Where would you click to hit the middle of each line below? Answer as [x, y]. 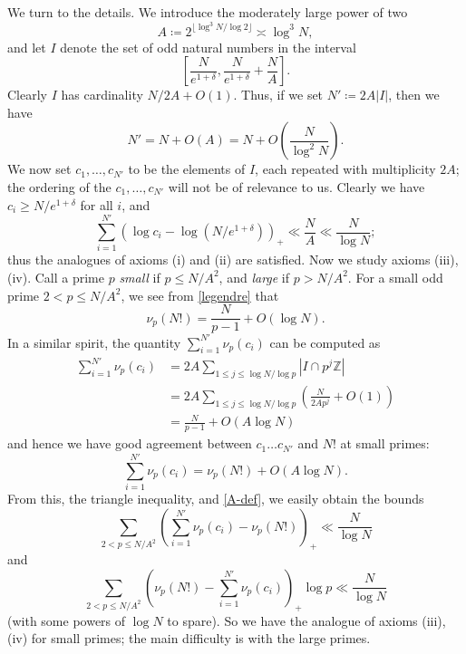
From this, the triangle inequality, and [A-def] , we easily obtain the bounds [216, 498]
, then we [414, 95]
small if [140, 277]
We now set [39, 169]
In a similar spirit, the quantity [94, 342]
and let [27, 47]
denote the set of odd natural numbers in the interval [208, 47]
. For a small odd [395, 277]
